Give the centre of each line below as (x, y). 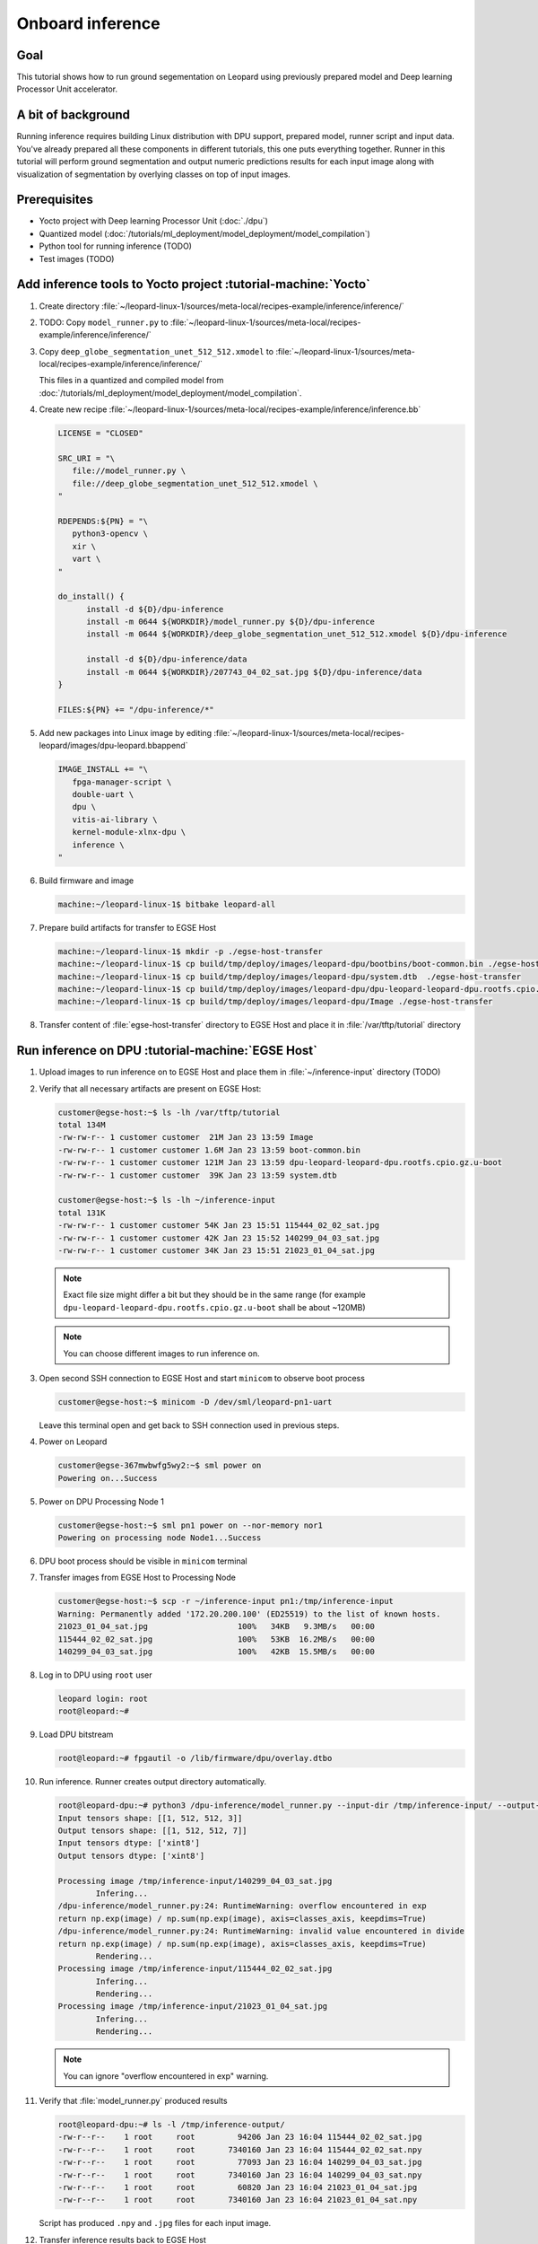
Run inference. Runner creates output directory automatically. (153, 1782)
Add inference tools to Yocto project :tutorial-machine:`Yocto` (194, 284)
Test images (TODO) (77, 259)
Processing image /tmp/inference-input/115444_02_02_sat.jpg (195, 1969)
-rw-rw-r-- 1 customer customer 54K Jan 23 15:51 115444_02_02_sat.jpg (219, 1226)
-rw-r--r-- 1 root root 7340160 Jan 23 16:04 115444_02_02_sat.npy (240, 2149)
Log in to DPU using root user (95, 1675)
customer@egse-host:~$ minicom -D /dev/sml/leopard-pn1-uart (195, 1402)
